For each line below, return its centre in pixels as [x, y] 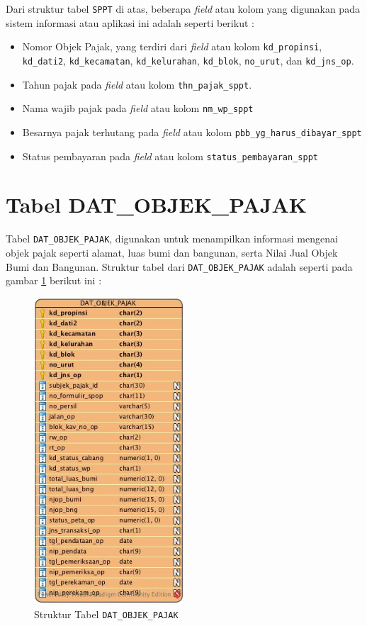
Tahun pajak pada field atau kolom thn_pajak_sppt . [137, 84]
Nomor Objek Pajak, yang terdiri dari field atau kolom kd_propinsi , [172, 46]
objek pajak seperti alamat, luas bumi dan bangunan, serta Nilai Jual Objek [172, 252]
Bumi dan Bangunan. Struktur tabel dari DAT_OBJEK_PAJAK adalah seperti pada [179, 266]
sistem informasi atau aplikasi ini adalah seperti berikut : [130, 22]
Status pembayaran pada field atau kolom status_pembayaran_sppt [170, 156]
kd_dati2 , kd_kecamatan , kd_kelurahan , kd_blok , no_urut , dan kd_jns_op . [188, 60]
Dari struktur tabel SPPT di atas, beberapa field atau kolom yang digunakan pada [183, 9]
